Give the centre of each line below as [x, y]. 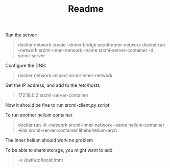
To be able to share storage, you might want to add [59, 150]
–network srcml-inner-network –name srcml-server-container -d [86, 50]
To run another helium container [39, 115]
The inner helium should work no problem [49, 140]
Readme [86, 9]
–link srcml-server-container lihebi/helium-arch [67, 130]
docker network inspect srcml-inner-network [65, 76]
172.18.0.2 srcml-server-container [53, 95]
